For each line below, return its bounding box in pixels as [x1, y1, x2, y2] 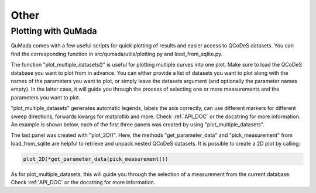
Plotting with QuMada [11, 26, 97, 36]
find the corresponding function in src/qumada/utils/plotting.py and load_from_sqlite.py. [11, 50, 223, 57]
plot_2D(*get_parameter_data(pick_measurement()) [23, 156, 169, 162]
